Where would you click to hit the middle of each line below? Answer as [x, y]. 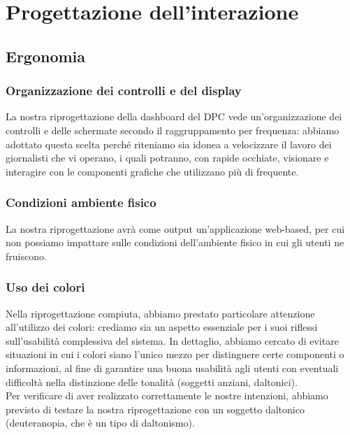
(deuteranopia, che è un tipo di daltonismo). [100, 423]
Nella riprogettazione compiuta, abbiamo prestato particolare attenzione [160, 313]
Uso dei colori [45, 287]
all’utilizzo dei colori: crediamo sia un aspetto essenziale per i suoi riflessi [162, 327]
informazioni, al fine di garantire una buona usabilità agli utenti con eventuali [172, 368]
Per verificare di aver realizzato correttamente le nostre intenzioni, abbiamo [167, 395]
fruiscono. [26, 256]
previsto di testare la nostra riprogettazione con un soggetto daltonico [155, 409]
